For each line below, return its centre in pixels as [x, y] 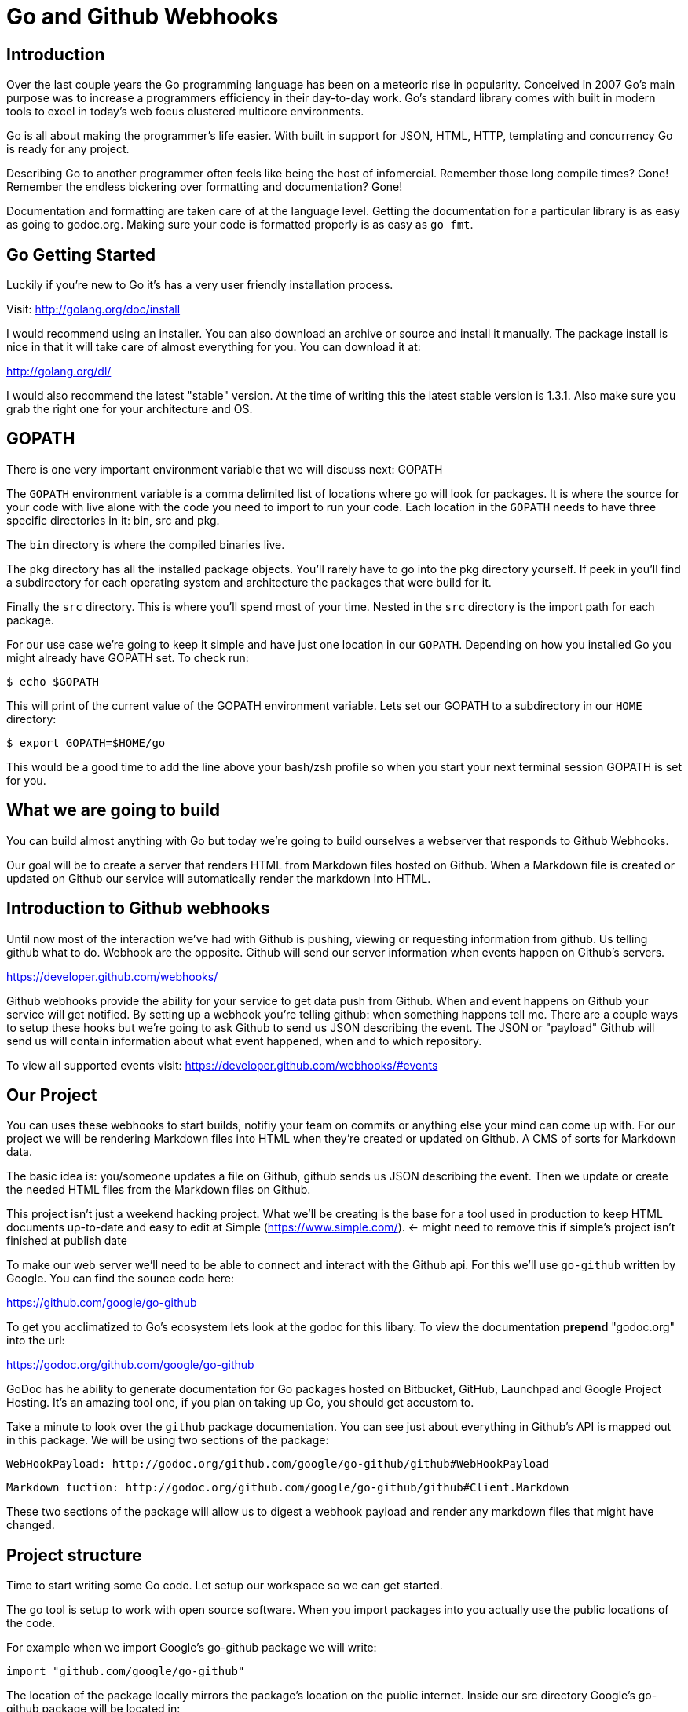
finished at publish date [67, 1241]
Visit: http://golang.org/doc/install [93, 309]
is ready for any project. [68, 149]
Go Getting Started [81, 254]
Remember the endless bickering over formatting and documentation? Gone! [205, 187]
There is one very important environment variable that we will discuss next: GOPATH [225, 469]
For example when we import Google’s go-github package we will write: [192, 1648]
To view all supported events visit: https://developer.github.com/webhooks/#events [222, 1065]
